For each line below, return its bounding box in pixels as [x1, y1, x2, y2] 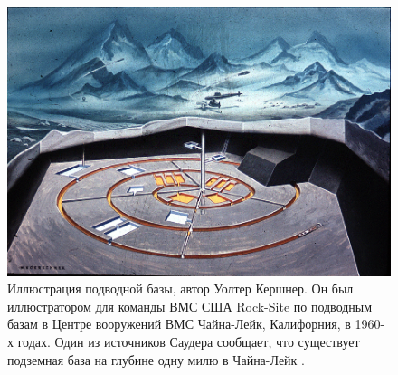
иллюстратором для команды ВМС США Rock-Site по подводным [7, 296, 373, 315]
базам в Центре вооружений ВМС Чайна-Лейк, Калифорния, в [7, 314, 351, 333]
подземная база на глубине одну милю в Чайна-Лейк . [7, 350, 305, 369]
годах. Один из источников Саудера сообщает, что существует [17, 332, 360, 351]
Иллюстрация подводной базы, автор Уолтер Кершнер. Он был [7, 279, 354, 298]
